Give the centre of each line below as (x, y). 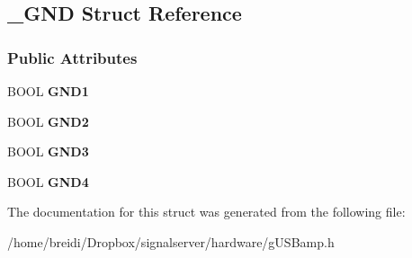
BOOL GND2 (48, 121)
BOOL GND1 (48, 91)
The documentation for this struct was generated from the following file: (206, 212)
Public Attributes (72, 57)
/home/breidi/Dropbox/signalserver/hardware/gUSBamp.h (171, 241)
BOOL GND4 (48, 181)
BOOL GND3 (48, 151)
